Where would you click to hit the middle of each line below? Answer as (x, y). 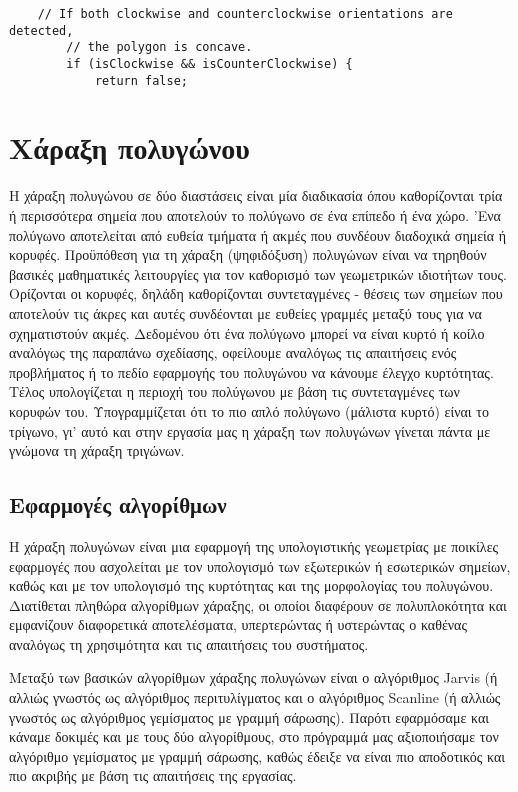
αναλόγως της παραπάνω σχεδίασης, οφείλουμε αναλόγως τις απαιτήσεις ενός (233, 352)
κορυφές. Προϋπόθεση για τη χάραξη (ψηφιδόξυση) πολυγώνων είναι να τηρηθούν (248, 254)
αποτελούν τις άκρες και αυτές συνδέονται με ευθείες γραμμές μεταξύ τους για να (245, 312)
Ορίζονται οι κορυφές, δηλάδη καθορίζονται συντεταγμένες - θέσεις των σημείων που (256, 293)
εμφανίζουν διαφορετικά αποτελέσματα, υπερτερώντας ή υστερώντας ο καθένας (238, 624)
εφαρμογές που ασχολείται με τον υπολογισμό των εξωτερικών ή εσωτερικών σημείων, (260, 565)
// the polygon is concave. (159, 47)
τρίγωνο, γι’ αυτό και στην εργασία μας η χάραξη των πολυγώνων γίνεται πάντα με (250, 430)
